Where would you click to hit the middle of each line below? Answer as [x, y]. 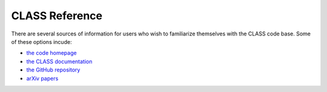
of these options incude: [41, 41]
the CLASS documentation [59, 61]
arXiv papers [42, 78]
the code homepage [51, 53]
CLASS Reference [57, 16]
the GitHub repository [53, 70]
